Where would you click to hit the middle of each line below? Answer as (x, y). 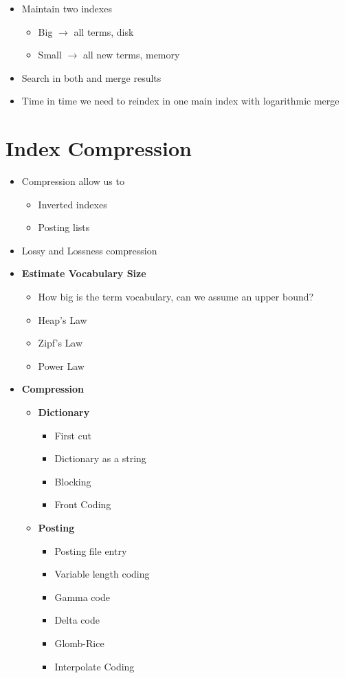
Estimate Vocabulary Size (84, 273)
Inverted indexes (73, 204)
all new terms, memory (131, 55)
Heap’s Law (63, 319)
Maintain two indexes (67, 8)
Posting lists (64, 227)
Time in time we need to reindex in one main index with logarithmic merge (180, 101)
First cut (73, 435)
